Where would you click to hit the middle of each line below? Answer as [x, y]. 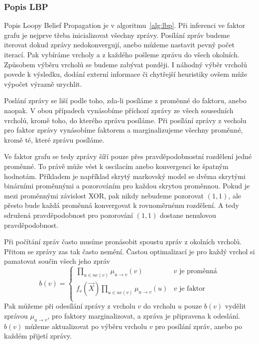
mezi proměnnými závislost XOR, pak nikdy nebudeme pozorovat [104, 195]
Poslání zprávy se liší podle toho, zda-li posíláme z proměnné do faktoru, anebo [125, 100]
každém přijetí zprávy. [38, 336]
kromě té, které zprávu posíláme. [54, 139]
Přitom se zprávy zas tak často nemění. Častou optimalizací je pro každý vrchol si [129, 251]
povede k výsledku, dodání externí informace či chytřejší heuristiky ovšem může [126, 74]
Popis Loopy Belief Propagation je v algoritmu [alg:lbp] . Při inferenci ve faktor [125, 25]
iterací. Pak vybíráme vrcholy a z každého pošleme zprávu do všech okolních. [122, 54]
